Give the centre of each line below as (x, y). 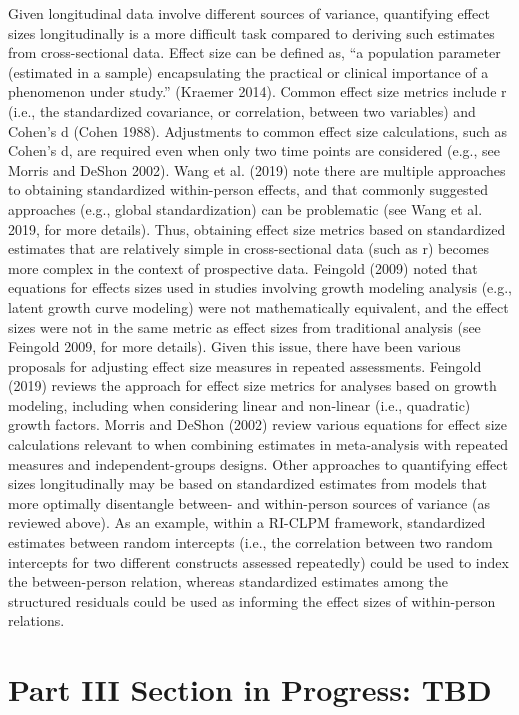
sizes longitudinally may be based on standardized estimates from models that (247, 483)
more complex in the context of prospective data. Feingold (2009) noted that (243, 267)
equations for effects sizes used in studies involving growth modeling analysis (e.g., (260, 287)
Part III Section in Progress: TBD (250, 689)
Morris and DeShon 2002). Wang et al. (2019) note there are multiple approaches (257, 169)
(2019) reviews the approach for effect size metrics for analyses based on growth (252, 385)
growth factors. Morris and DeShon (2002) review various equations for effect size (257, 424)
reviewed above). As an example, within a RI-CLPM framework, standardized (247, 522)
